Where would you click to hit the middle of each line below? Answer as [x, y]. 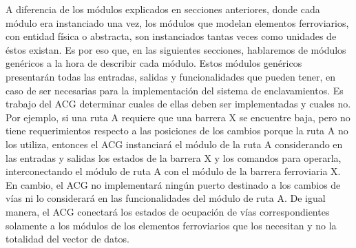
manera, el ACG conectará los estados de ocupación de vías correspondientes [168, 211]
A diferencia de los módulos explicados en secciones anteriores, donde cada [163, 9]
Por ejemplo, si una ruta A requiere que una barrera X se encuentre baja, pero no [178, 117]
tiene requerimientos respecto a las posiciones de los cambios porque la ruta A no [177, 131]
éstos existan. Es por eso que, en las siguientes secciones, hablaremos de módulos [176, 49]
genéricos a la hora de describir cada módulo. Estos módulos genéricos [154, 63]
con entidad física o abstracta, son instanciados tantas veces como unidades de [171, 36]
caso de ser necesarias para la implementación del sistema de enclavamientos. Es [175, 90]
